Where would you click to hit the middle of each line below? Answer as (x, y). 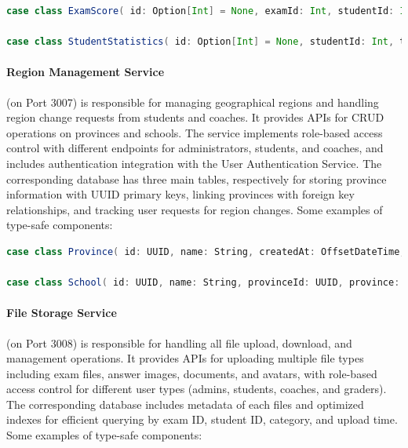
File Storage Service (62, 313)
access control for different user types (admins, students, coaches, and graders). (197, 389)
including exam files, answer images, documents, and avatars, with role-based (192, 373)
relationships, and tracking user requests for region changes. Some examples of (195, 209)
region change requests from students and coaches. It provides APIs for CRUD (195, 117)
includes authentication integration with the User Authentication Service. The (194, 163)
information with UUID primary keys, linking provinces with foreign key (180, 194)
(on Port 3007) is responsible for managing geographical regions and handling (193, 102)
